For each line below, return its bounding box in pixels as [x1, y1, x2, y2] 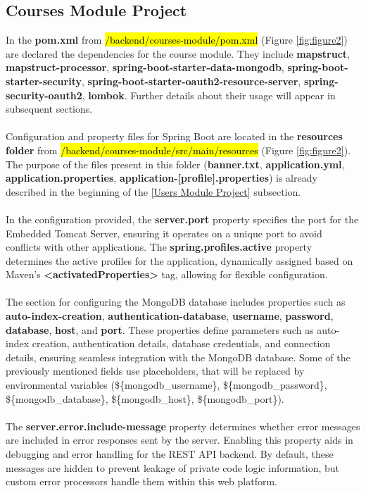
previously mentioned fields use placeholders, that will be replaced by [6, 363, 305, 378]
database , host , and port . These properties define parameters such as [6, 322, 314, 337]
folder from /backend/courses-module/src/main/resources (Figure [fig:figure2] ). [6, 142, 351, 157]
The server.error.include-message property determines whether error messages [6, 418, 360, 433]
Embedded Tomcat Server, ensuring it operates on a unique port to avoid [6, 225, 322, 240]
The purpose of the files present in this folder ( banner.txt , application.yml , [6, 156, 345, 171]
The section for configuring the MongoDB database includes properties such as [6, 294, 346, 309]
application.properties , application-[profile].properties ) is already [6, 170, 317, 185]
